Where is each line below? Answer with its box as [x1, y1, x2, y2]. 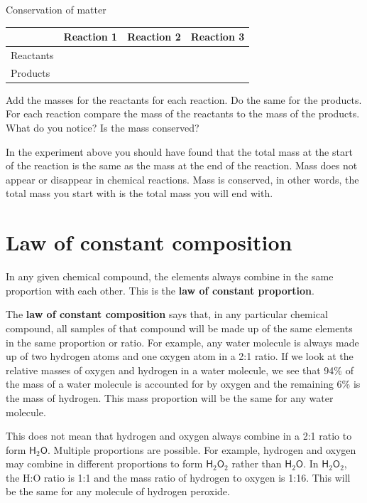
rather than [231, 456, 282, 471]
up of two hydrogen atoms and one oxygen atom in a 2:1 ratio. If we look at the [6, 349, 354, 364]
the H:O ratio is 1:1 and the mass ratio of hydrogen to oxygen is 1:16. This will [6, 470, 351, 485]
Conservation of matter [6, 2, 106, 16]
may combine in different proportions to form [6, 456, 203, 471]
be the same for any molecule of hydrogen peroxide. [6, 484, 230, 499]
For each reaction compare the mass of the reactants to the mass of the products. [6, 106, 360, 121]
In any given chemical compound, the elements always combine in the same [6, 269, 334, 284]
